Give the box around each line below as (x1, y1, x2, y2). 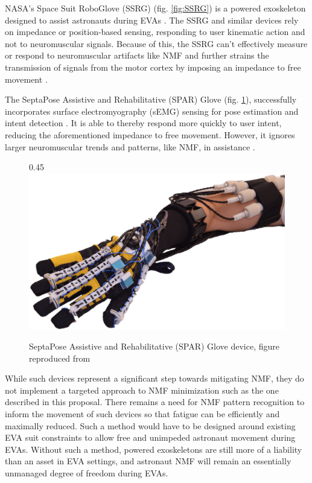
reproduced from (29, 351, 91, 364)
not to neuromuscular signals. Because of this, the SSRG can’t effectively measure (5, 37, 308, 50)
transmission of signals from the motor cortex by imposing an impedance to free (5, 60, 301, 73)
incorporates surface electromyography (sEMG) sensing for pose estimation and (5, 104, 299, 117)
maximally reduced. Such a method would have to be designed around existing (5, 419, 296, 432)
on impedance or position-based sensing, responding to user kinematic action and (5, 25, 305, 38)
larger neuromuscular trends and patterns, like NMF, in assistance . (5, 140, 255, 153)
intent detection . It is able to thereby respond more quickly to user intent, (5, 117, 282, 129)
